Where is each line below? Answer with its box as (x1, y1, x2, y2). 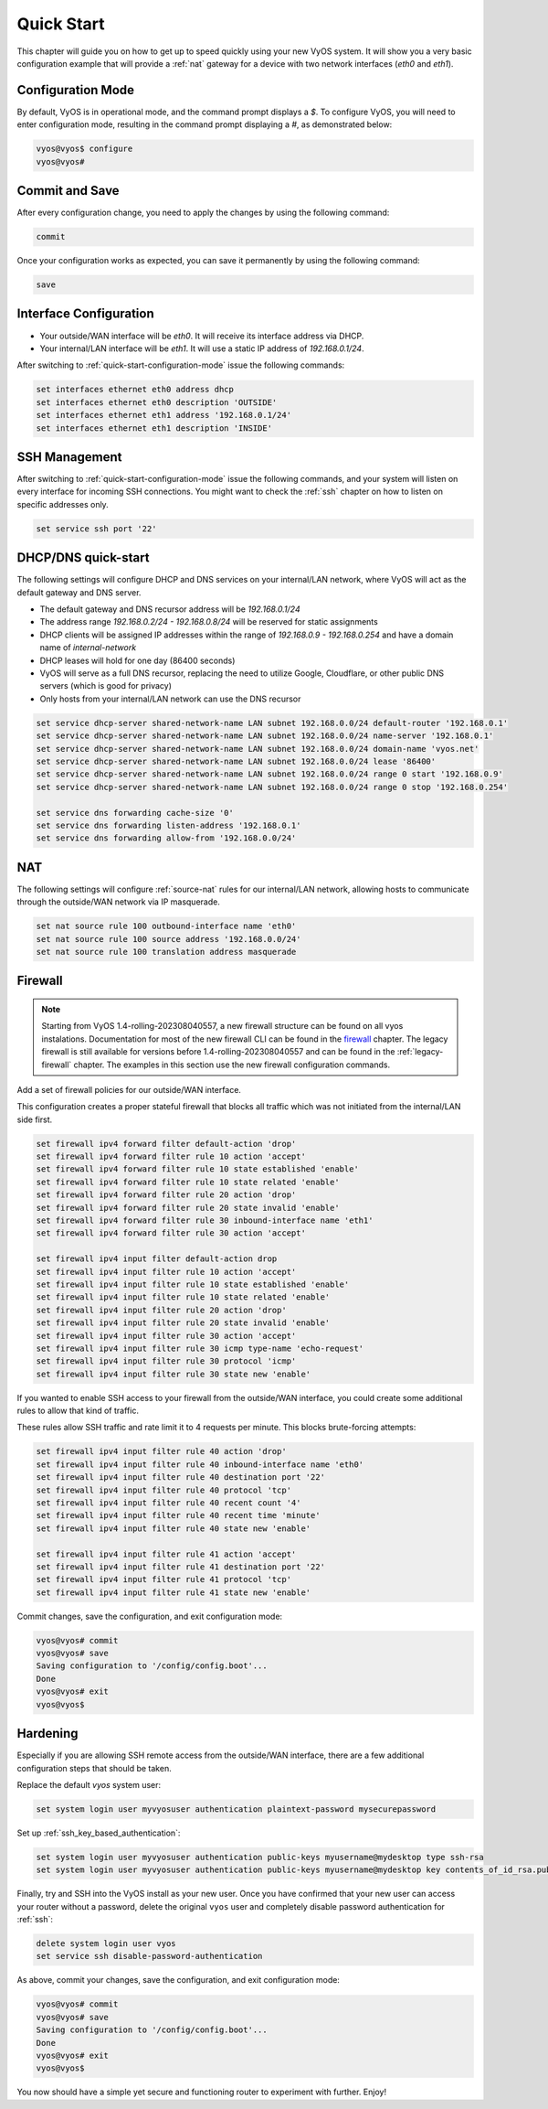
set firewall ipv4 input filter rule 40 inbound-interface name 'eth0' (36, 1459, 364, 1470)
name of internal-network (39, 642, 137, 653)
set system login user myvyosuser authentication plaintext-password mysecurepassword (36, 1804, 437, 1815)
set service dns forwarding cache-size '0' (36, 808, 235, 818)
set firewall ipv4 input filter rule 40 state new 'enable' (36, 1523, 311, 1534)
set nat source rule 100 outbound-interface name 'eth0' (36, 921, 297, 932)
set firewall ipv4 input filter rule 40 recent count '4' (36, 1498, 301, 1508)
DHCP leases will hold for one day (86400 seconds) (39, 655, 236, 666)
